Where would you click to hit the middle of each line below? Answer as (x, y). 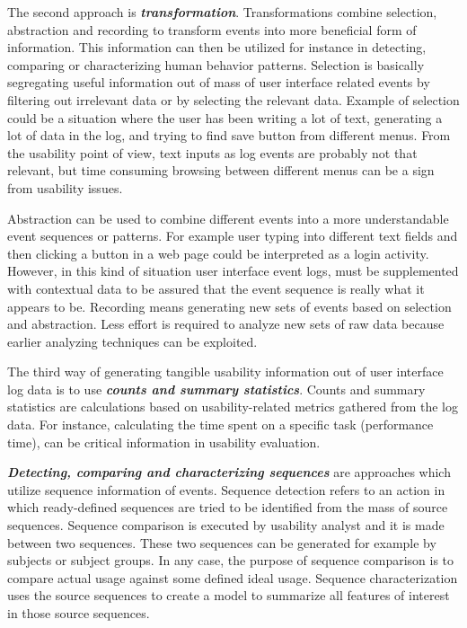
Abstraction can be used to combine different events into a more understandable (228, 218)
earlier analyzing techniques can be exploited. (132, 341)
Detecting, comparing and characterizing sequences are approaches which (229, 472)
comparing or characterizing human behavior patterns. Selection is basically (216, 64)
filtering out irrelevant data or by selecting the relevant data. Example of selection (233, 99)
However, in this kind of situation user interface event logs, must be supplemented (233, 271)
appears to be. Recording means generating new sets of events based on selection (229, 306)
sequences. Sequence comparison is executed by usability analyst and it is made (226, 525)
